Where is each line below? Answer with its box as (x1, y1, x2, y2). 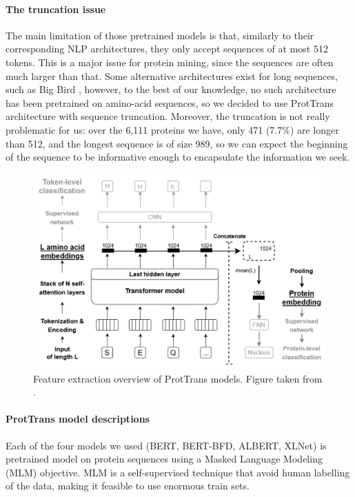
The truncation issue (6, 1, 106, 16)
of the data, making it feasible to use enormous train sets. (6, 478, 250, 493)
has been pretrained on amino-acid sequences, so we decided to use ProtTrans (6, 95, 334, 110)
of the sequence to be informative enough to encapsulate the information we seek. (6, 150, 350, 164)
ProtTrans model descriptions (6, 412, 150, 426)
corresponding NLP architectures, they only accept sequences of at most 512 (6, 41, 328, 56)
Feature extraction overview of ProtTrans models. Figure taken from (33, 371, 323, 385)
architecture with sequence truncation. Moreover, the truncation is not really (6, 109, 330, 123)
